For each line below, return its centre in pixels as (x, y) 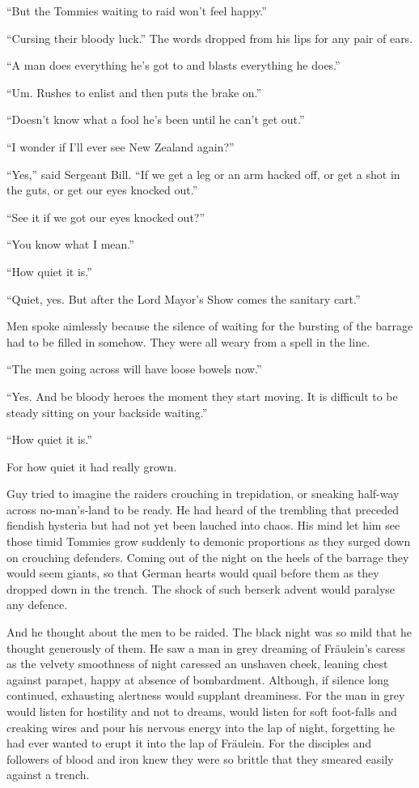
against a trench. (48, 775)
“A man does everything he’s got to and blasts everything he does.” (174, 65)
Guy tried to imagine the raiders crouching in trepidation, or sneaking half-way (203, 494)
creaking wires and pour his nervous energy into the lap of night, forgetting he (201, 727)
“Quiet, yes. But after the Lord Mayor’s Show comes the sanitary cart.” (184, 298)
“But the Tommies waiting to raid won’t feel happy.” (137, 11)
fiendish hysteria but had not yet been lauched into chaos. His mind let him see (203, 525)
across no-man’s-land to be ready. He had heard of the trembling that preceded (203, 509)
